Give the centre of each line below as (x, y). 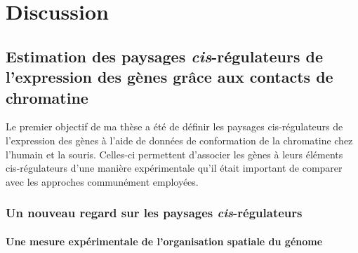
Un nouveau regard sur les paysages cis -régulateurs (154, 213)
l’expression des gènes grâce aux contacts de (170, 77)
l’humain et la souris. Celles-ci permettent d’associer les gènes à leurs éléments (174, 154)
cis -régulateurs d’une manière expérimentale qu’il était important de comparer (174, 168)
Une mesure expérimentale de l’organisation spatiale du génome (164, 241)
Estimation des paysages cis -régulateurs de (165, 56)
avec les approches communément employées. (102, 181)
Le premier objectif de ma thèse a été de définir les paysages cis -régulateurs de (174, 126)
